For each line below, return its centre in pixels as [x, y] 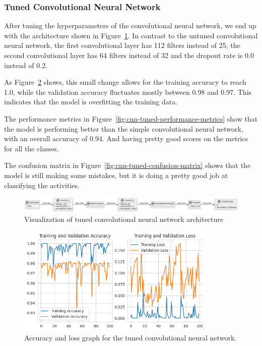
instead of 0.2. [26, 65]
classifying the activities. [42, 185]
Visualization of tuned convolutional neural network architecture [124, 219]
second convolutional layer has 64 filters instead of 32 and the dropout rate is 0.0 [129, 55]
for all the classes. [31, 148]
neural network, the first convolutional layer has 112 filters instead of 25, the [122, 45]
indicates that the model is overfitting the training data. [91, 102]
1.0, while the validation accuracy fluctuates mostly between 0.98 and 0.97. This [128, 92]
